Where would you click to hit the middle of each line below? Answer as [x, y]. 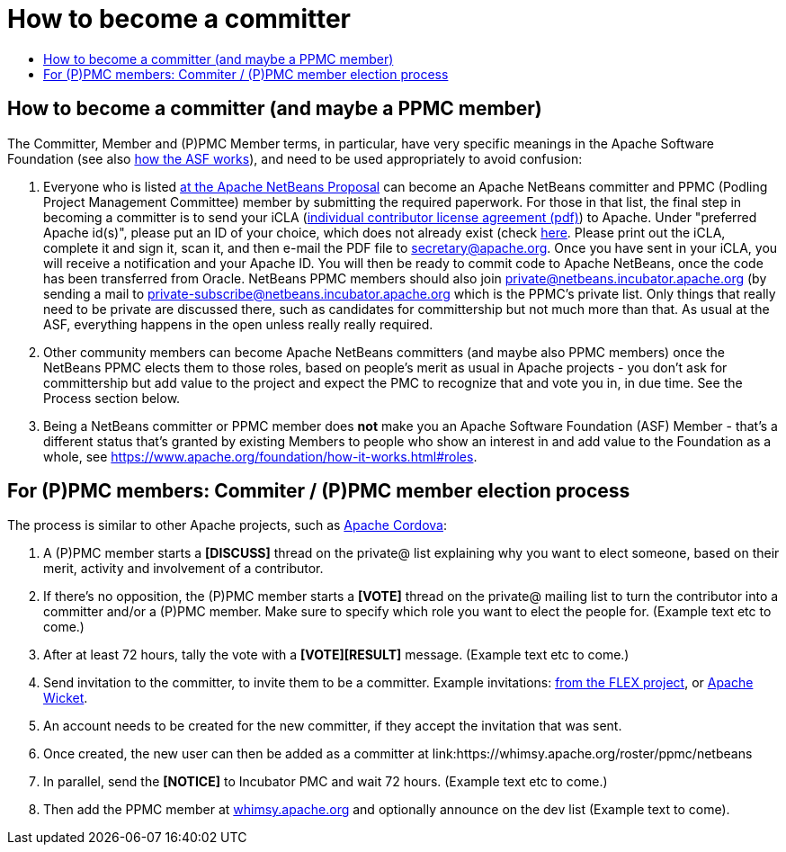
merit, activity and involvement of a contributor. [183, 569]
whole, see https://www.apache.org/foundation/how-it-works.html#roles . [260, 456]
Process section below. [112, 398]
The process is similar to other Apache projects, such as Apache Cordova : [228, 525]
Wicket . [66, 698]
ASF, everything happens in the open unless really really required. [238, 324]
